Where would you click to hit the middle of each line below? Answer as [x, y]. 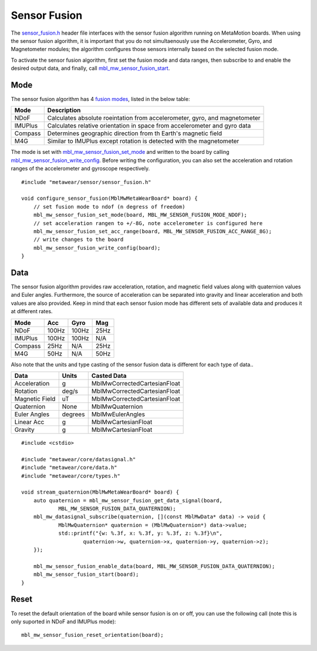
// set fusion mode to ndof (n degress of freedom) [109, 207]
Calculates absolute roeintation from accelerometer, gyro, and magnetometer [154, 118]
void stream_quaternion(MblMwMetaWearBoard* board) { [100, 492]
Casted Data [109, 375]
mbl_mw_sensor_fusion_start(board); [86, 575]
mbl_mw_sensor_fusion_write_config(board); [97, 248]
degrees [73, 414]
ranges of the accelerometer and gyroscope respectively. [80, 169]
